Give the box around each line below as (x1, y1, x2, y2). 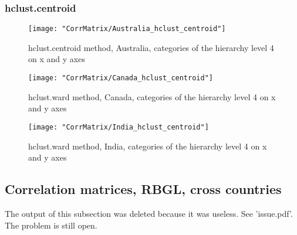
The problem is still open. (5, 219, 97, 231)
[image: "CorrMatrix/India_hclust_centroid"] (28, 122, 209, 131)
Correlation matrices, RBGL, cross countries (5, 180, 282, 198)
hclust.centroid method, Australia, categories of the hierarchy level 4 (28, 41, 274, 53)
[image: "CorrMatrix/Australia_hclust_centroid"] (28, 25, 226, 33)
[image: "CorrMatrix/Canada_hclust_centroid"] (28, 74, 213, 83)
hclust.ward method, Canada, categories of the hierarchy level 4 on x (28, 90, 276, 103)
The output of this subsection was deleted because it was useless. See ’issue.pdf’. (5, 207, 293, 219)
